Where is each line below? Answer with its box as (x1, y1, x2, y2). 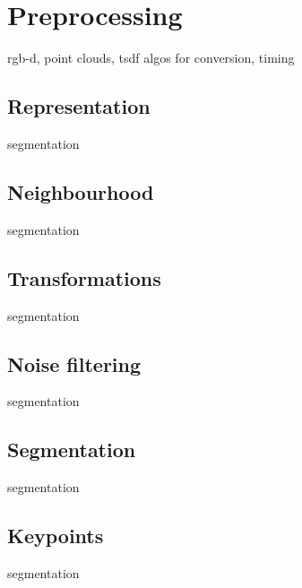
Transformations (7, 264, 161, 291)
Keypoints (7, 522, 104, 549)
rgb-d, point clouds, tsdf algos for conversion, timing (7, 48, 295, 67)
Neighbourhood (7, 177, 154, 205)
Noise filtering (7, 350, 142, 377)
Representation (7, 92, 151, 120)
